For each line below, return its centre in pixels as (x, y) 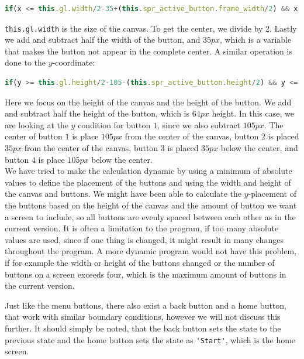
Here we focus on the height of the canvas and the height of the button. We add (148, 102)
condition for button (114, 124)
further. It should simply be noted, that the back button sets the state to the (143, 328)
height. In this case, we (253, 113)
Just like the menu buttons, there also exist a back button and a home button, (146, 305)
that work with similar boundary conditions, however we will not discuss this (143, 317)
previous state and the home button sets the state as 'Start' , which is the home (150, 339)
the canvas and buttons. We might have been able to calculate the (123, 194)
